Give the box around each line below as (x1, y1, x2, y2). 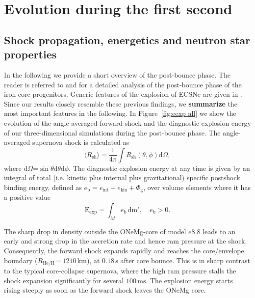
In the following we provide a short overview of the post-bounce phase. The (4, 69, 230, 80)
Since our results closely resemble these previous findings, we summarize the (4, 98, 238, 108)
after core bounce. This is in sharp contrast (120, 255, 250, 265)
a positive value (4, 192, 51, 202)
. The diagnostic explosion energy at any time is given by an (69, 163, 250, 173)
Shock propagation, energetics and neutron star (4, 32, 251, 47)
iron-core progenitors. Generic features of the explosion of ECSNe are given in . (4, 89, 242, 99)
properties (4, 47, 57, 62)
